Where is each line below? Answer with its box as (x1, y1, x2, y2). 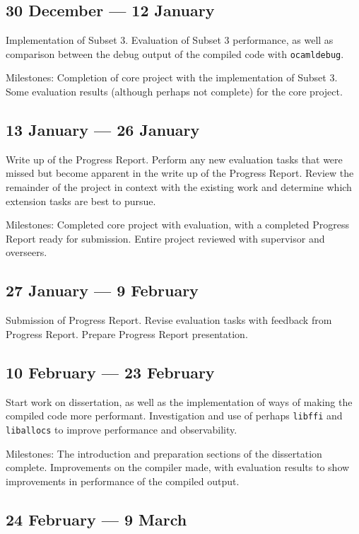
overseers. (6, 245, 47, 260)
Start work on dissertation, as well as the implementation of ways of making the (6, 394, 353, 409)
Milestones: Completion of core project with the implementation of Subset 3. (6, 70, 338, 85)
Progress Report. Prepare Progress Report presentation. (6, 326, 248, 341)
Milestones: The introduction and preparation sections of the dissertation (6, 446, 322, 460)
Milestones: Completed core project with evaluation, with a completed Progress (6, 217, 349, 232)
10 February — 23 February (6, 361, 215, 383)
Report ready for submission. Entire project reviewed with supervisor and (6, 231, 325, 245)
